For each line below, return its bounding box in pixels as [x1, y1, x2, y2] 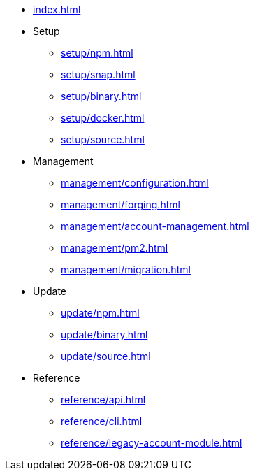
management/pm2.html [61, 242, 168, 254]
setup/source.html [61, 134, 145, 145]
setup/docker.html [61, 112, 145, 124]
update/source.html [61, 350, 151, 362]
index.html [33, 3, 81, 15]
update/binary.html [61, 329, 148, 340]
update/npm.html [61, 307, 140, 319]
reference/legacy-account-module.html [61, 437, 242, 449]
